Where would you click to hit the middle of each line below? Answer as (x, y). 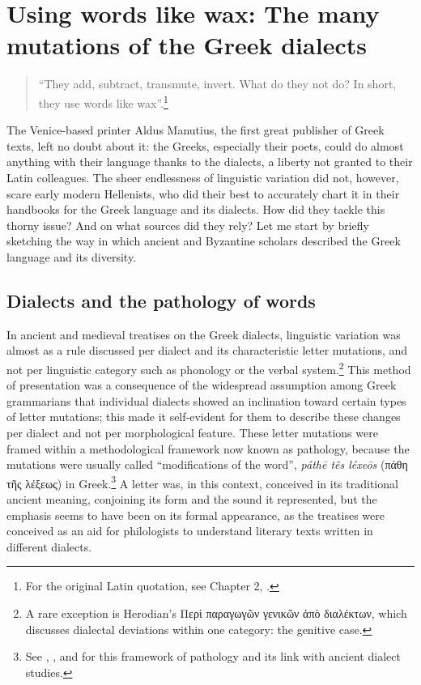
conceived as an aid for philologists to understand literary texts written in (190, 531)
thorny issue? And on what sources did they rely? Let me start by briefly (188, 225)
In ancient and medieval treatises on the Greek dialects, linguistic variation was (204, 334)
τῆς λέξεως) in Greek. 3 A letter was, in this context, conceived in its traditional (202, 482)
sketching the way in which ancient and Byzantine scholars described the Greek (204, 241)
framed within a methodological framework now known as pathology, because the (208, 448)
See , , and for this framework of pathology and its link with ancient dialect (213, 656)
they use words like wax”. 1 (103, 101)
